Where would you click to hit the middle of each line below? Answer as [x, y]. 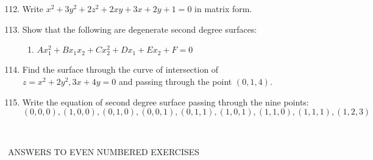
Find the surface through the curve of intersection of [120, 69]
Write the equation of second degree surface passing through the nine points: [165, 102]
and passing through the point [175, 81]
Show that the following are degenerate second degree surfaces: [140, 29]
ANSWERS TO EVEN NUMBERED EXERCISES [104, 151]
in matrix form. [223, 8]
